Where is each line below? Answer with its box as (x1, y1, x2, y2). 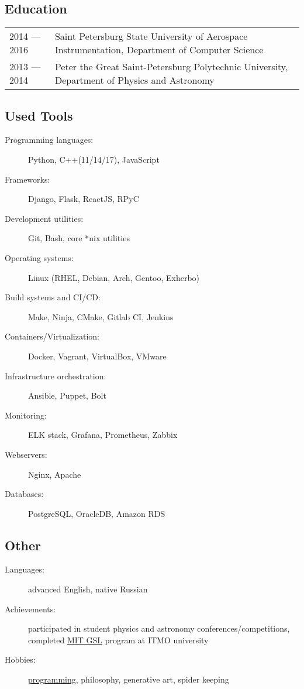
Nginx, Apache (28, 468, 81, 480)
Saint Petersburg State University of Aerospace (54, 29, 248, 43)
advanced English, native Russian (28, 583, 148, 595)
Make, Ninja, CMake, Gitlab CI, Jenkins (28, 310, 174, 323)
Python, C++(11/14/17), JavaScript (28, 153, 160, 165)
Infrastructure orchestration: (5, 369, 106, 382)
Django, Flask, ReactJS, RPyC (28, 193, 139, 205)
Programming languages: (5, 133, 94, 146)
